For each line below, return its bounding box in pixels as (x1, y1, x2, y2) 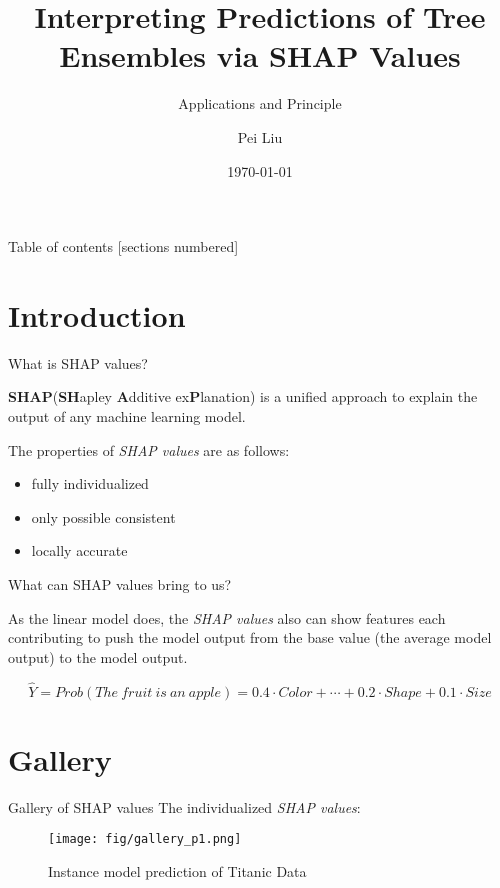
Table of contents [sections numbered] (8, 236, 239, 257)
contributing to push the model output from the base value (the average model (8, 627, 492, 648)
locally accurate (31, 540, 128, 561)
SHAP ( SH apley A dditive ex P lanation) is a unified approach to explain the (8, 386, 478, 407)
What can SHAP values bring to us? (8, 573, 232, 594)
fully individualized (31, 473, 149, 494)
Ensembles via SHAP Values (59, 35, 461, 76)
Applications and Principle (178, 93, 342, 114)
